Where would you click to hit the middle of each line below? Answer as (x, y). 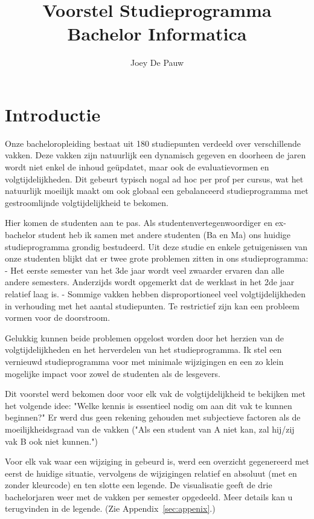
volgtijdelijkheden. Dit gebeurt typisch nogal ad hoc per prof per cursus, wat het (154, 179)
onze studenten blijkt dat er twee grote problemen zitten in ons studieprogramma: (157, 258)
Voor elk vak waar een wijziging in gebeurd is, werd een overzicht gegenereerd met (157, 461)
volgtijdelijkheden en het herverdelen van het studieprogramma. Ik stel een (143, 350)
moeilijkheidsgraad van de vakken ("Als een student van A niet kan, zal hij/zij (150, 429)
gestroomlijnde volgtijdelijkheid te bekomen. (87, 202)
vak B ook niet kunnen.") (51, 441)
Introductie (53, 114)
